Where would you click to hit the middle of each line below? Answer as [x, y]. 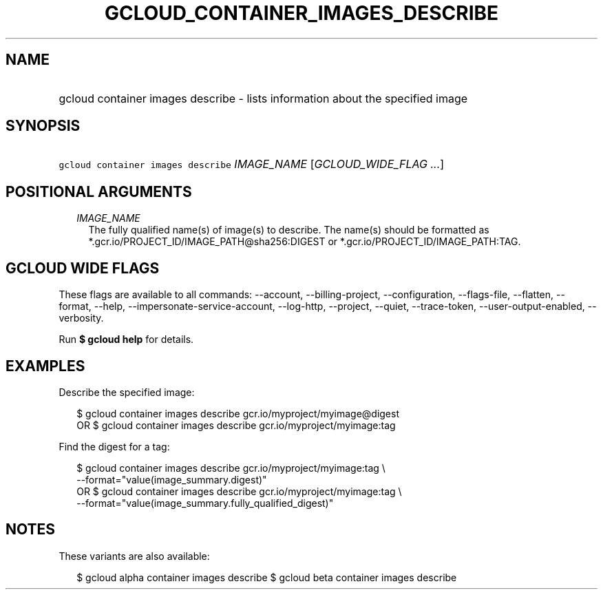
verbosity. [81, 318]
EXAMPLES [45, 366]
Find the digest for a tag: [114, 446]
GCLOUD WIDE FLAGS [83, 268]
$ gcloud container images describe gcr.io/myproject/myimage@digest [238, 413]
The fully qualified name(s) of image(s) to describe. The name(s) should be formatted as [289, 230]
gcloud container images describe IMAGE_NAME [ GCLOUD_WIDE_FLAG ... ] [252, 164]
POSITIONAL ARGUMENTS [99, 191]
